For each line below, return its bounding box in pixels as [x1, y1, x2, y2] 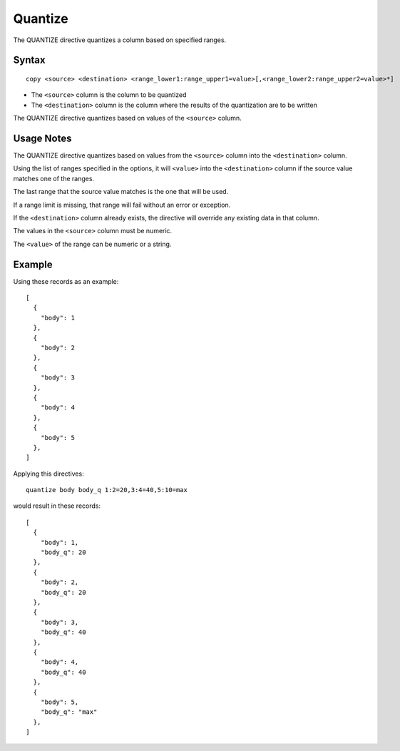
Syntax [13, 54, 46, 66]
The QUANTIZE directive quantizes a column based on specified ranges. [13, 36, 227, 44]
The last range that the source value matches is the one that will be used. [13, 188, 229, 196]
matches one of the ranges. [13, 174, 95, 183]
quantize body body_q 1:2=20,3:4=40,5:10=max [26, 486, 188, 494]
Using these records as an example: [13, 277, 119, 285]
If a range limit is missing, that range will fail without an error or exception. [13, 200, 231, 209]
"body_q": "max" [40, 708, 98, 716]
